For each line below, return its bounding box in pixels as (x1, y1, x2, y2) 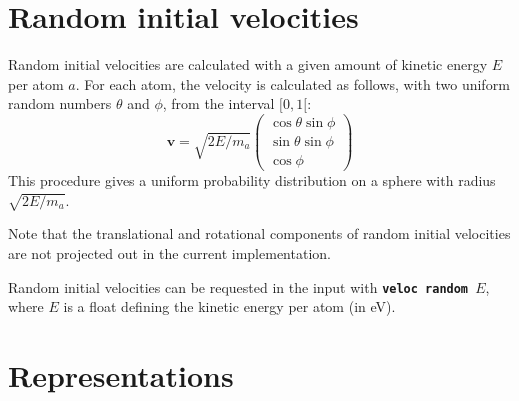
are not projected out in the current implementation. (8, 243, 331, 264)
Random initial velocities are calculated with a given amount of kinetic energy (8, 54, 488, 75)
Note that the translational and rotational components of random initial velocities (8, 223, 511, 244)
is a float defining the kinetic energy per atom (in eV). (63, 296, 396, 317)
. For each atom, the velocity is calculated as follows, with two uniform (75, 73, 510, 94)
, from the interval (162, 93, 275, 114)
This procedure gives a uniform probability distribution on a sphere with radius (8, 170, 496, 191)
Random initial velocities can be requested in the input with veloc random (8, 276, 469, 297)
